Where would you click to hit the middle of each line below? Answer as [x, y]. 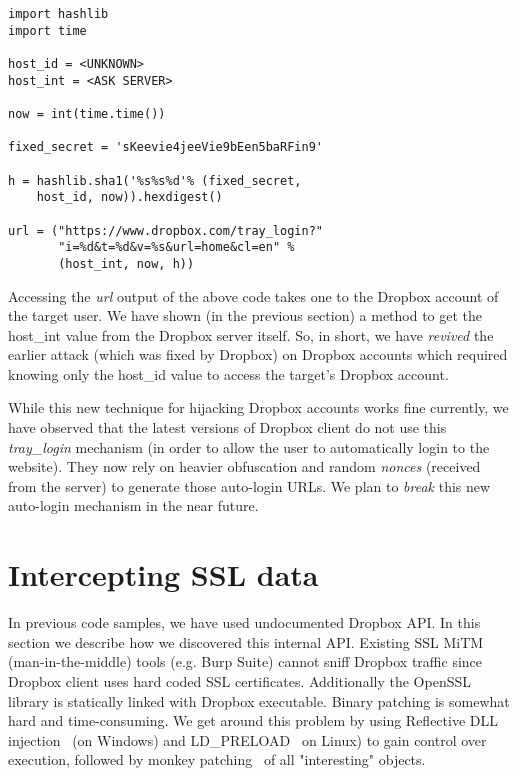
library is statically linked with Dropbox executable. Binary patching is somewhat [259, 700]
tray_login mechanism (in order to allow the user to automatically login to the [249, 446]
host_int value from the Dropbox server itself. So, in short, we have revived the [251, 334]
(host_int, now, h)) [126, 263]
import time [47, 30]
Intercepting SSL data [163, 574]
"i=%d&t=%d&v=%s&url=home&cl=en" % [176, 247]
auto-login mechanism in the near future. [133, 505]
